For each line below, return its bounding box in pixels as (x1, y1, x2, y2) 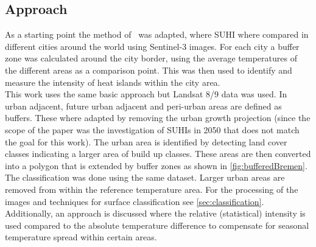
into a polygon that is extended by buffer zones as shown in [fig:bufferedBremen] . (5, 159, 307, 172)
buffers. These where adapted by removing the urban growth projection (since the (5, 111, 311, 124)
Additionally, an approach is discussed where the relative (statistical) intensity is (5, 207, 306, 220)
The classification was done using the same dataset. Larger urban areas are (5, 171, 285, 184)
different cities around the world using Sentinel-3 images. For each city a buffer (5, 40, 300, 52)
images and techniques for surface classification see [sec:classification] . (5, 195, 264, 207)
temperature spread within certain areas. (5, 231, 157, 243)
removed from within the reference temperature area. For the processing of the (5, 183, 298, 195)
